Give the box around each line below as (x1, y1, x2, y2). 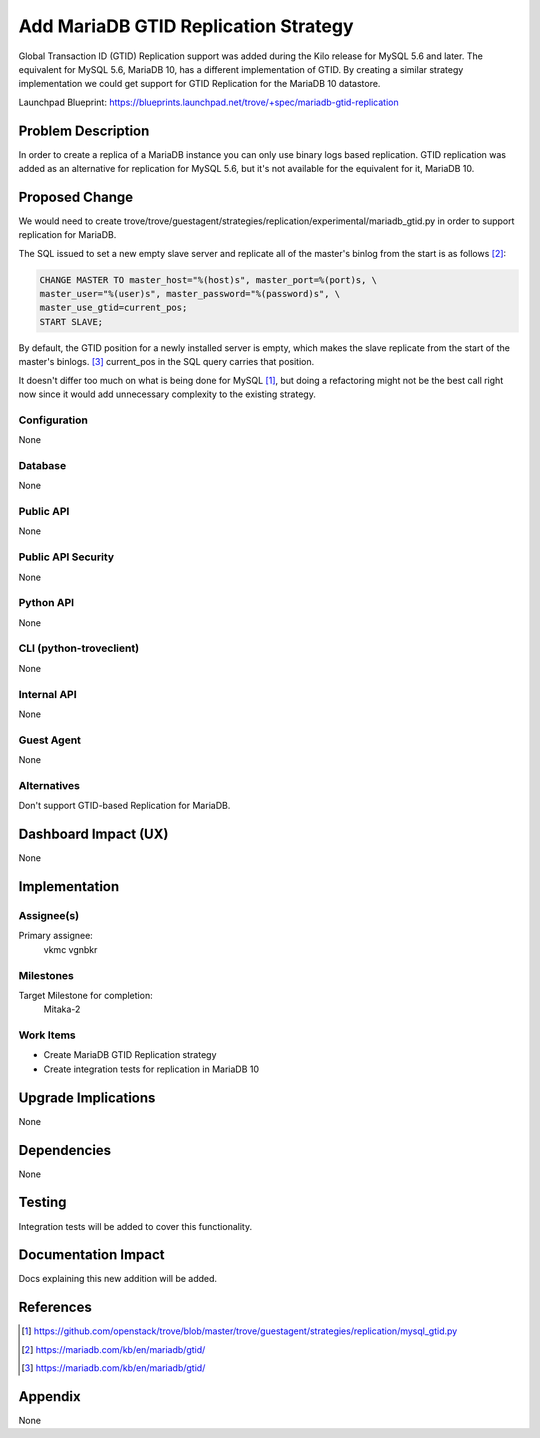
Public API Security (18, 550, 115, 564)
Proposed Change (18, 188, 134, 205)
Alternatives (18, 778, 80, 792)
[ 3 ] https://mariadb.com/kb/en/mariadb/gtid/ (21, 1362, 206, 1374)
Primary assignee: (18, 930, 94, 942)
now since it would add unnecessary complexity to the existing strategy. (18, 388, 317, 400)
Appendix (18, 1388, 81, 1405)
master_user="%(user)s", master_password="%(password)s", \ (39, 288, 341, 300)
